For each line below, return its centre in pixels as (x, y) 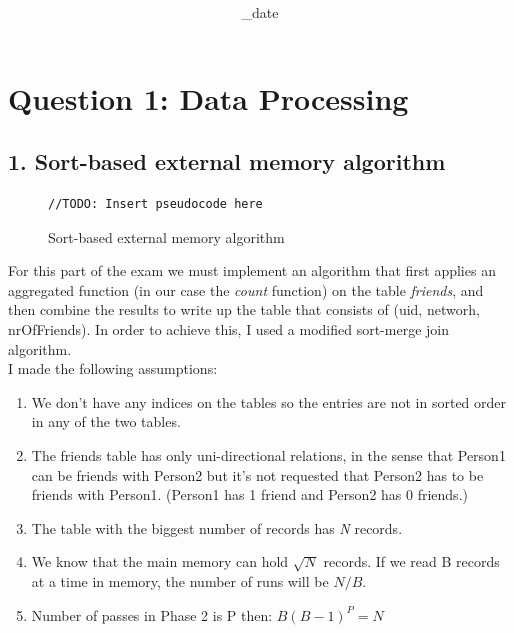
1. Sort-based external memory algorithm (227, 161)
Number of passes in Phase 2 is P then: (152, 614)
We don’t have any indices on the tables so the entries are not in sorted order (269, 401)
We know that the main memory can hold (160, 561)
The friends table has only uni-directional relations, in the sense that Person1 (268, 455)
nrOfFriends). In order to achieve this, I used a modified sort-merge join (228, 329)
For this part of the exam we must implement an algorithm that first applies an (252, 270)
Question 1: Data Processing (208, 97)
